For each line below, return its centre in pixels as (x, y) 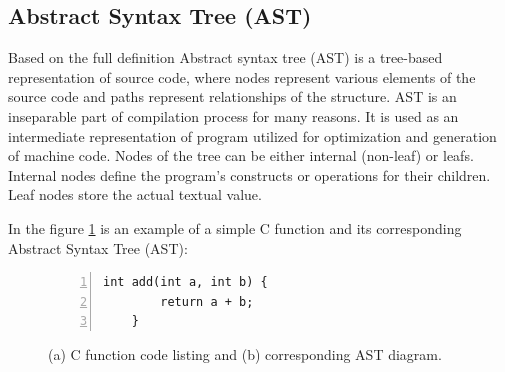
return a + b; (207, 301)
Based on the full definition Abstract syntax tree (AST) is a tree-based (225, 57)
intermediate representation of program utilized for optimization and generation (252, 135)
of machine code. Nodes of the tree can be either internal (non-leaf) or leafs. (241, 155)
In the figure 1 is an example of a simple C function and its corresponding (235, 227)
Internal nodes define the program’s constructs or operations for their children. (249, 174)
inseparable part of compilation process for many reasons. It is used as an (233, 115)
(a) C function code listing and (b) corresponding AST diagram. (245, 353)
